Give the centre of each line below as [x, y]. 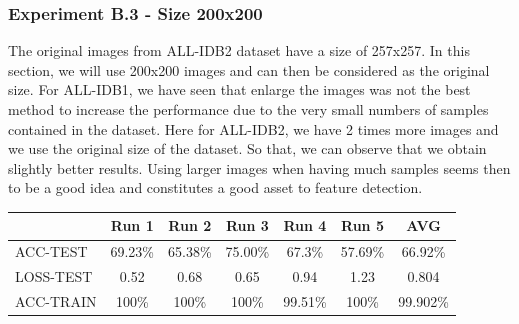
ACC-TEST [51, 251]
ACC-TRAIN [56, 301]
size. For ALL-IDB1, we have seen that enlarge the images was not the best [239, 89]
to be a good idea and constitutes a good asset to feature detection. [215, 187]
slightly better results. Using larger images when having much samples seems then [259, 167]
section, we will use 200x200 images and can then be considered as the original [249, 69]
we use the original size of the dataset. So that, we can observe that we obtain [247, 148]
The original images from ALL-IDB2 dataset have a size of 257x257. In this [239, 50]
